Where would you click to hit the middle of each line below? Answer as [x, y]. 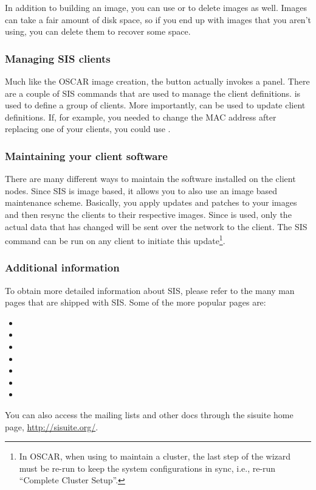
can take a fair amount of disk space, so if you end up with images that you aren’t [158, 19]
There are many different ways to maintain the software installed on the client [150, 179]
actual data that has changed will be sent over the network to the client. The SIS [156, 226]
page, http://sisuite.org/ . [52, 426]
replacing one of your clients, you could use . [88, 129]
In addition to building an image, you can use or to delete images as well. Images [156, 7]
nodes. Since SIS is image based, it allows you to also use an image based [141, 190]
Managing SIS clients [58, 58]
